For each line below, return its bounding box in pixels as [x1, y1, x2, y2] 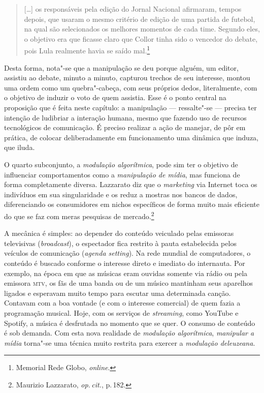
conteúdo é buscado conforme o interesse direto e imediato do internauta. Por [4, 257, 245, 268]
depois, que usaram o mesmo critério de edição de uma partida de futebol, [24, 13, 255, 24]
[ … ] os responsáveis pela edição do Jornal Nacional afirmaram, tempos [24, 4, 242, 14]
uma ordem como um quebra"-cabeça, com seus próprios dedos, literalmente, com [4, 82, 257, 93]
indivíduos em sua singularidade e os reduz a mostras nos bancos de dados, [4, 189, 238, 199]
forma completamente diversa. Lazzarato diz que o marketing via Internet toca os [4, 179, 257, 190]
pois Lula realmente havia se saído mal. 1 [24, 44, 150, 56]
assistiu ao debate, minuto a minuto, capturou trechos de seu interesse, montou [4, 72, 250, 83]
